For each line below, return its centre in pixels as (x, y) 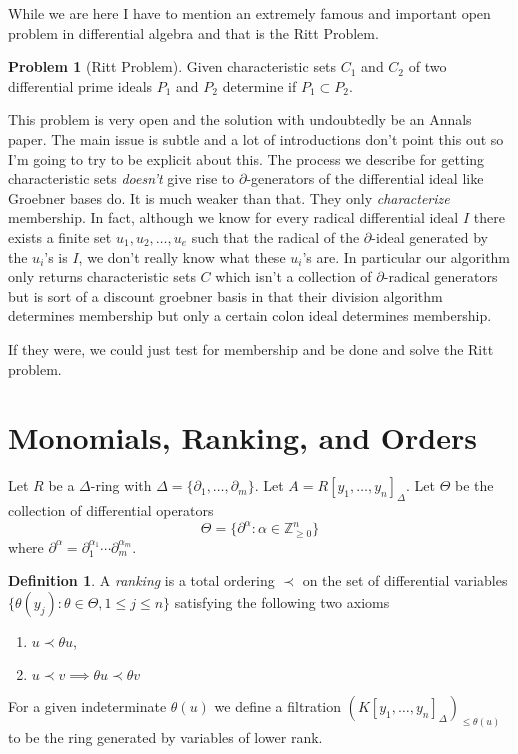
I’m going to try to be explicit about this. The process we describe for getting (246, 158)
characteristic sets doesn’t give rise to (121, 178)
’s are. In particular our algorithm (406, 256)
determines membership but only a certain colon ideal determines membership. (250, 315)
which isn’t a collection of (293, 276)
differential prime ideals (80, 85)
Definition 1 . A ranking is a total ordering (141, 580)
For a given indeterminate (87, 706)
